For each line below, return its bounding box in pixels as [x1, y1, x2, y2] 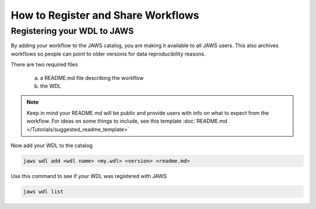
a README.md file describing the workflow [40, 74, 144, 81]
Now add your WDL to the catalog [11, 142, 93, 149]
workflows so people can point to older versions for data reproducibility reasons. [11, 50, 206, 57]
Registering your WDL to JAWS [11, 26, 134, 36]
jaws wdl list [23, 188, 64, 195]
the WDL [40, 82, 61, 89]
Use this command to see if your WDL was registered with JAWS [11, 172, 167, 179]
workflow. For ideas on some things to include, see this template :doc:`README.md [26, 117, 228, 125]
